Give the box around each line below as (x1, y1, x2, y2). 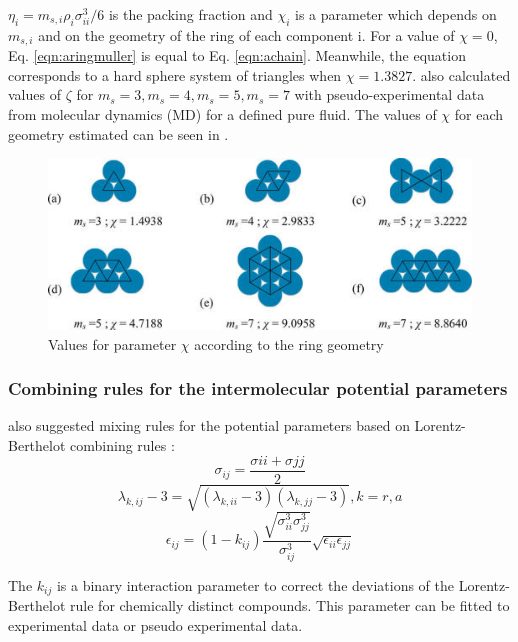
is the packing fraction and (108, 4, 273, 24)
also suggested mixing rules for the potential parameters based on (8, 415, 410, 436)
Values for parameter (48, 333, 177, 354)
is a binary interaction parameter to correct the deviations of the (56, 574, 455, 595)
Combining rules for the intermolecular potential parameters (8, 376, 508, 401)
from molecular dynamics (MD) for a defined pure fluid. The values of (8, 104, 437, 125)
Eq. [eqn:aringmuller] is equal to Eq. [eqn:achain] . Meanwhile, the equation (8, 45, 466, 66)
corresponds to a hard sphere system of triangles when (8, 64, 342, 85)
